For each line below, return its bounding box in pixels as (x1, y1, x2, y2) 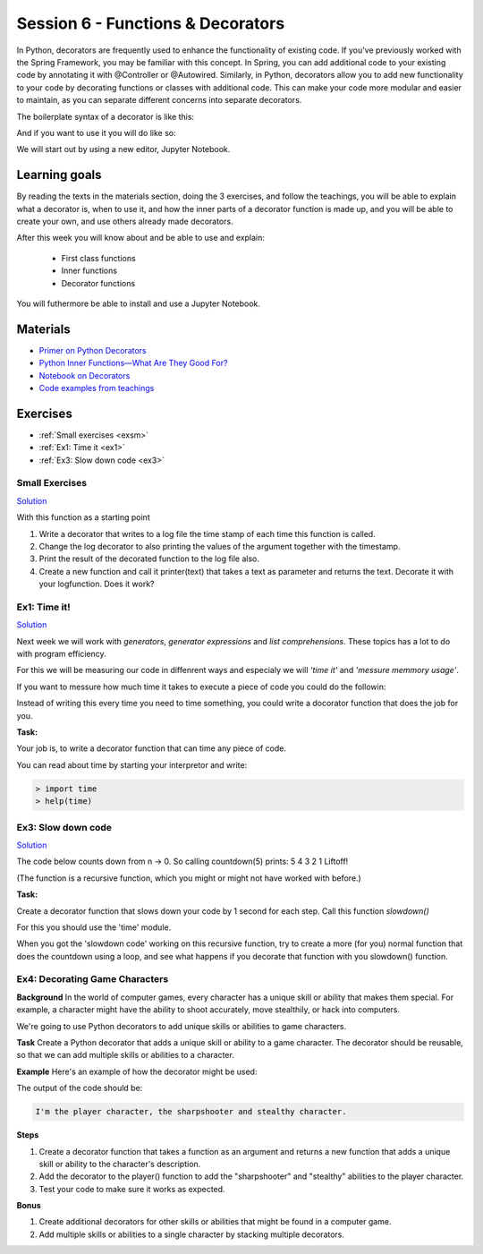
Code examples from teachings (38, 383, 155, 393)
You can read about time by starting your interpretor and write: (16, 759, 248, 770)
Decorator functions (61, 277, 136, 288)
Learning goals (16, 167, 102, 183)
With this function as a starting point (16, 512, 151, 523)
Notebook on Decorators (38, 370, 131, 380)
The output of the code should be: (16, 1083, 143, 1094)
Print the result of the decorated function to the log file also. (38, 553, 259, 564)
